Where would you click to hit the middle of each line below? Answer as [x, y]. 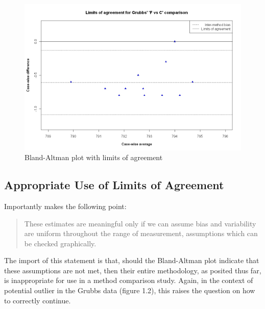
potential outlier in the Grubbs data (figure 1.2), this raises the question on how [130, 290]
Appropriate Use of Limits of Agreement [114, 185]
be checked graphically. [60, 243]
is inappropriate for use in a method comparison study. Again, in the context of [129, 280]
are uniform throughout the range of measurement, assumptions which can [141, 233]
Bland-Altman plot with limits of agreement [94, 157]
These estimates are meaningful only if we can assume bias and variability [140, 223]
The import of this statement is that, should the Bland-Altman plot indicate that [132, 260]
